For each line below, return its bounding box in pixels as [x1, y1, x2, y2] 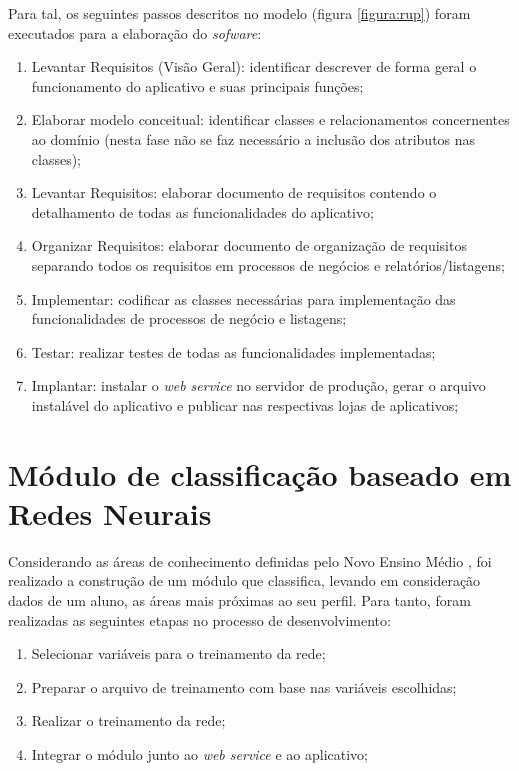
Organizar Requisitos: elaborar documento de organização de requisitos [31, 235, 467, 256]
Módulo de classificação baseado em [8, 453, 512, 494]
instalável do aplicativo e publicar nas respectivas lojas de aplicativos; [31, 394, 459, 415]
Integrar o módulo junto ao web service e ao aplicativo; [31, 743, 369, 764]
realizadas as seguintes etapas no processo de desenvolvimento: [8, 609, 391, 630]
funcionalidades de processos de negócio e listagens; [31, 308, 347, 329]
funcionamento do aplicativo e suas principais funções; [31, 75, 364, 96]
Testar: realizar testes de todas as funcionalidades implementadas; [31, 341, 436, 362]
